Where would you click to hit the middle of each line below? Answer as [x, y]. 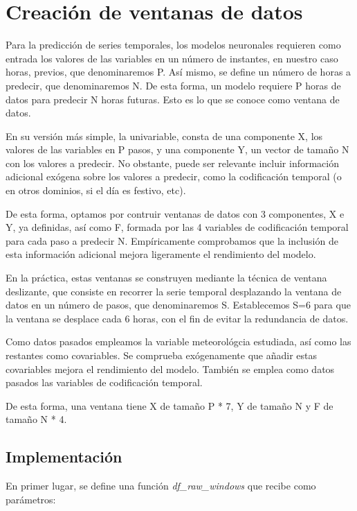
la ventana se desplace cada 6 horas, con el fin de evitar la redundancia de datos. [177, 318]
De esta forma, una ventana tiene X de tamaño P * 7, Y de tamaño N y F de [170, 405]
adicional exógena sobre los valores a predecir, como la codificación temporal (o [174, 176]
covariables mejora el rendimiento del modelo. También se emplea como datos [170, 369]
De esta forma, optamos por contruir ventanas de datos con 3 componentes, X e [175, 213]
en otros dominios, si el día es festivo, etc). [96, 190]
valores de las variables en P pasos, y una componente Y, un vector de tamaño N [177, 149]
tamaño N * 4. [36, 419]
